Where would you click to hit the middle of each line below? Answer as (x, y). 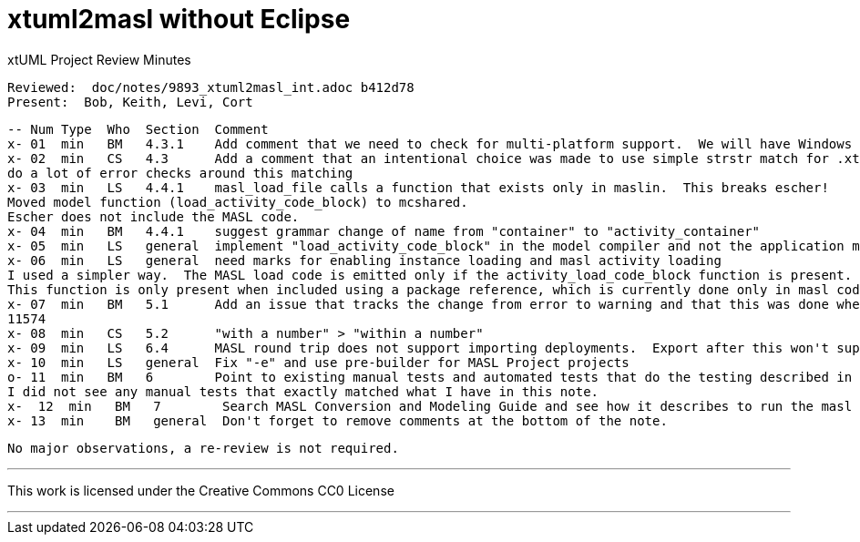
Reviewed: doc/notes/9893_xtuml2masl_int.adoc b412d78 (211, 87)
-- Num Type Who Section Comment (138, 129)
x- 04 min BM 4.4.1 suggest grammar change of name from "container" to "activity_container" (384, 231)
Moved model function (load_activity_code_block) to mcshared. (238, 202)
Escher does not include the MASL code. (154, 216)
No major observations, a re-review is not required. (203, 448)
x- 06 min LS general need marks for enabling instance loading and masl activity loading (364, 260)
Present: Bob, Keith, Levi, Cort (130, 102)
